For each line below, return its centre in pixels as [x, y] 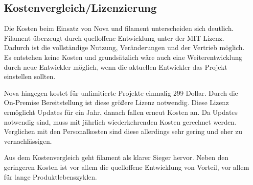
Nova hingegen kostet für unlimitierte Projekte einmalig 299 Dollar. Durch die [121, 92]
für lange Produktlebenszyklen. [51, 176]
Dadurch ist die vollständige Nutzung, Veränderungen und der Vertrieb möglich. [124, 47]
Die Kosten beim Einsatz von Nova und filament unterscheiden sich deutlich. [119, 28]
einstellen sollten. [30, 76]
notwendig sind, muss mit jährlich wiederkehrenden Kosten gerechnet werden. [120, 121]
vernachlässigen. [28, 141]
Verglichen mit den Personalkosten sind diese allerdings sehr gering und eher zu [123, 131]
